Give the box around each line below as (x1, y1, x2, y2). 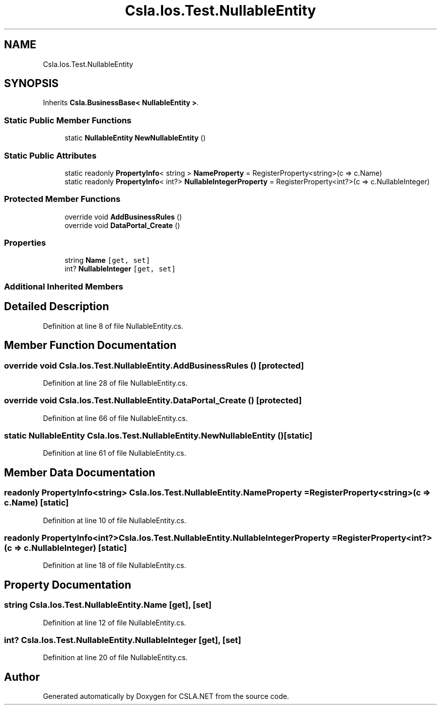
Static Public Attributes (4, 150, 97, 161)
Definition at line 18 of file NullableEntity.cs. (43, 561, 186, 570)
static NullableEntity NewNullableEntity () (64, 133, 206, 143)
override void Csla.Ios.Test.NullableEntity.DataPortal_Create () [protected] (4, 395, 302, 406)
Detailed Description (4, 300, 109, 313)
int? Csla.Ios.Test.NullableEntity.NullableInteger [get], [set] (4, 634, 241, 645)
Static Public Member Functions (4, 115, 132, 125)
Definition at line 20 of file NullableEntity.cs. (43, 653, 188, 662)
